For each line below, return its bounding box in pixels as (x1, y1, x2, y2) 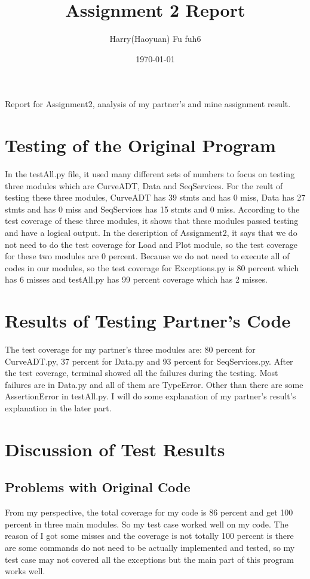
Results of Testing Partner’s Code (5, 308, 291, 333)
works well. (5, 565, 45, 577)
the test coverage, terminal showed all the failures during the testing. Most (5, 366, 278, 379)
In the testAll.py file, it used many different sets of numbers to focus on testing (5, 168, 295, 180)
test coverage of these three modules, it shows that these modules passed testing (5, 214, 299, 227)
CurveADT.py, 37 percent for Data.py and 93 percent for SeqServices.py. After (5, 354, 293, 367)
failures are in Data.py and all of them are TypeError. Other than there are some (5, 378, 303, 390)
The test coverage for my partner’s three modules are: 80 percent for (5, 343, 256, 356)
